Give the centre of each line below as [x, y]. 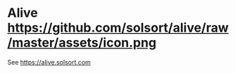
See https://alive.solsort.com [49, 62]
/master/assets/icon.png [82, 43]
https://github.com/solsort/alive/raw [118, 28]
